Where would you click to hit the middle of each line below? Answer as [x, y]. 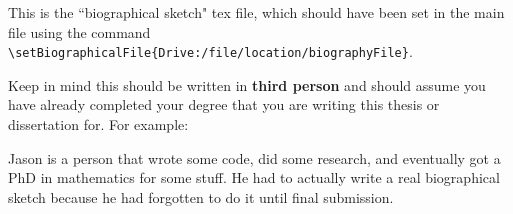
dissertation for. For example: [98, 124]
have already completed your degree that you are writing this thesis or [224, 104]
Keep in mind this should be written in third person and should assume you [247, 84]
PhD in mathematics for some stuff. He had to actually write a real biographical [254, 177]
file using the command [79, 31]
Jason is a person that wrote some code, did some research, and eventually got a [254, 157]
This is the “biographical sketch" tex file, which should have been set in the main [256, 12]
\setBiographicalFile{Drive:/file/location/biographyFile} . [210, 51]
